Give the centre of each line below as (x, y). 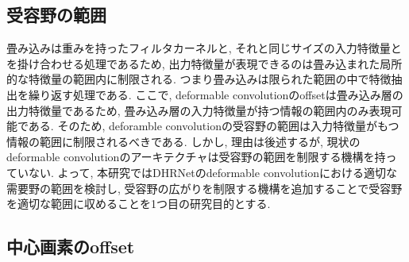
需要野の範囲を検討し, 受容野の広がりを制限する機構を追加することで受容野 (204, 188)
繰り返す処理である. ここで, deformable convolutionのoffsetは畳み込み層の (216, 94)
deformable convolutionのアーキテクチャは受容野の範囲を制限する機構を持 (196, 157)
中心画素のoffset (71, 247)
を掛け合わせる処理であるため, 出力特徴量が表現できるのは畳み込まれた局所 (204, 63)
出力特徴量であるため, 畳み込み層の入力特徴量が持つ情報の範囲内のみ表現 (199, 110)
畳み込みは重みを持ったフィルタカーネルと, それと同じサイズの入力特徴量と (204, 48)
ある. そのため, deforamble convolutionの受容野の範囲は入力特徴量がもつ (214, 126)
